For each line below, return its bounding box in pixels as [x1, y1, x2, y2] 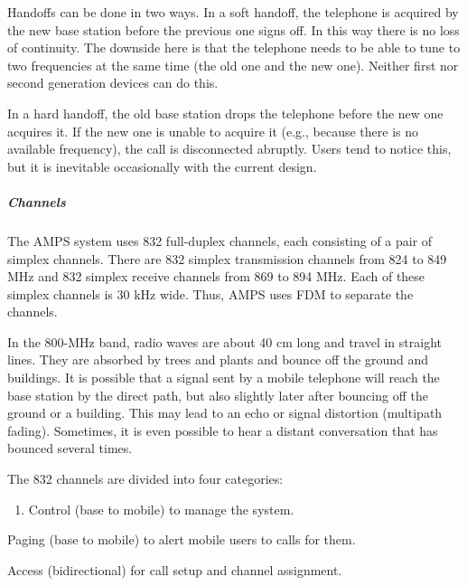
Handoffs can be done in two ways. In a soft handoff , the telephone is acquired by [7, 3, 459, 21]
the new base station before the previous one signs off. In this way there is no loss [7, 20, 460, 39]
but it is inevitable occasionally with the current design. [7, 156, 317, 175]
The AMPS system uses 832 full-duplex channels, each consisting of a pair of [7, 231, 433, 250]
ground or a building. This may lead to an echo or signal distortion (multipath [7, 403, 443, 422]
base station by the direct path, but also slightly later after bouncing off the [7, 385, 428, 404]
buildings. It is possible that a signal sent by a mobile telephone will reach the [7, 368, 440, 387]
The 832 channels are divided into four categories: [7, 469, 284, 488]
